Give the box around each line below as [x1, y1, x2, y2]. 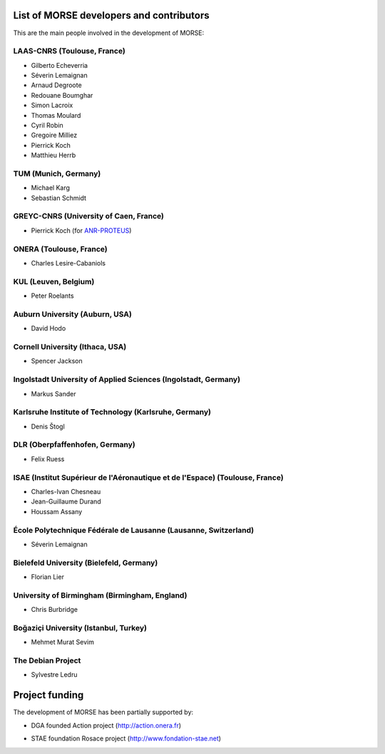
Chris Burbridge [31, 605, 78, 614]
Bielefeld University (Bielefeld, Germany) [13, 558, 158, 568]
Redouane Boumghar [31, 91, 93, 99]
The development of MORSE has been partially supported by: [13, 708, 194, 717]
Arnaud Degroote [31, 81, 82, 89]
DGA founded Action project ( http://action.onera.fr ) [31, 721, 182, 730]
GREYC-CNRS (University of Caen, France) [13, 211, 164, 221]
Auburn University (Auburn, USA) [13, 309, 132, 319]
